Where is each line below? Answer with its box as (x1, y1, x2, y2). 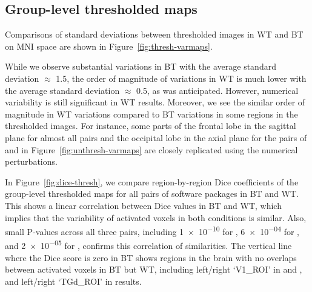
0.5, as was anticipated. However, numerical (136, 84, 299, 96)
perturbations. (5, 155, 58, 168)
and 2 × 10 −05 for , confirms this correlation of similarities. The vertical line (5, 237, 292, 252)
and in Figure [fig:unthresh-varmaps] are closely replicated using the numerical (5, 143, 298, 156)
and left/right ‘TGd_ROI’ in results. (5, 274, 142, 287)
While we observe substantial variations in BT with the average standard (5, 60, 276, 73)
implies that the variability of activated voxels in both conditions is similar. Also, (5, 211, 307, 224)
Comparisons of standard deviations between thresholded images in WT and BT (5, 28, 304, 41)
